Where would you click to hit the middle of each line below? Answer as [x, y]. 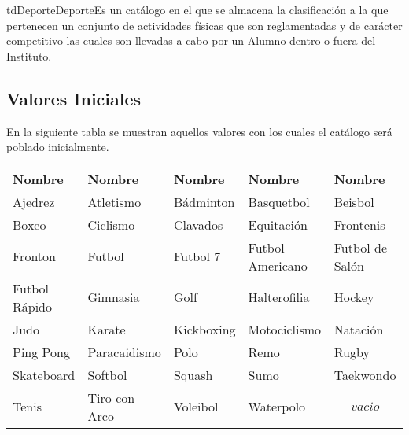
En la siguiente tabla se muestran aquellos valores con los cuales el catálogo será [199, 131]
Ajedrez [34, 201]
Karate [107, 329]
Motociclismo [285, 329]
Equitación [278, 224]
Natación [359, 329]
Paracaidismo [124, 352]
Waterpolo [277, 407]
